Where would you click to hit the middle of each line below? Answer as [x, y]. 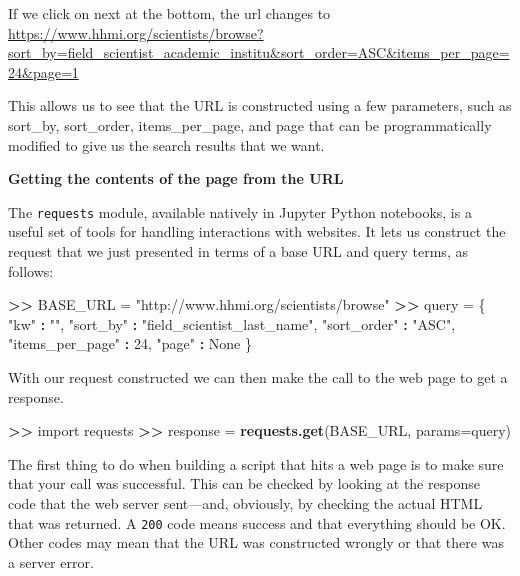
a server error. [51, 561]
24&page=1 [43, 71]
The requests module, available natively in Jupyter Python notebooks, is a [240, 211]
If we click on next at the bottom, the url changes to [169, 13]
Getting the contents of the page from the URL [176, 178]
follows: [31, 270]
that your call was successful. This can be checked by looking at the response [244, 483]
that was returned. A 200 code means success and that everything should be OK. [257, 522]
